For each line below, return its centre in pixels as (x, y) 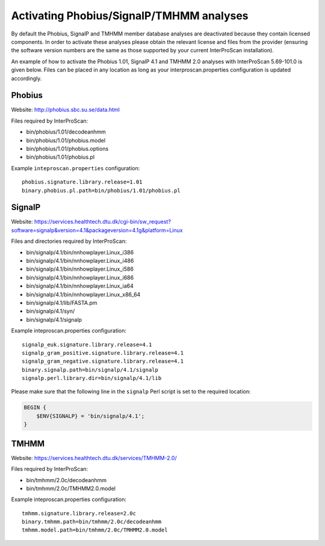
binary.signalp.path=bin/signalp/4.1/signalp (90, 370)
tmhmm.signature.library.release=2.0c (79, 513)
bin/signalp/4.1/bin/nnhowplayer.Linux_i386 (80, 252)
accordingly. (26, 78)
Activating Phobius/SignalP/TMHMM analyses (130, 16)
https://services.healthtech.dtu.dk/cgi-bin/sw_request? (103, 222)
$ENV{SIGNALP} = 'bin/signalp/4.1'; (90, 416)
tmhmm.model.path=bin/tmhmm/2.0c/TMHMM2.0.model (95, 530)
